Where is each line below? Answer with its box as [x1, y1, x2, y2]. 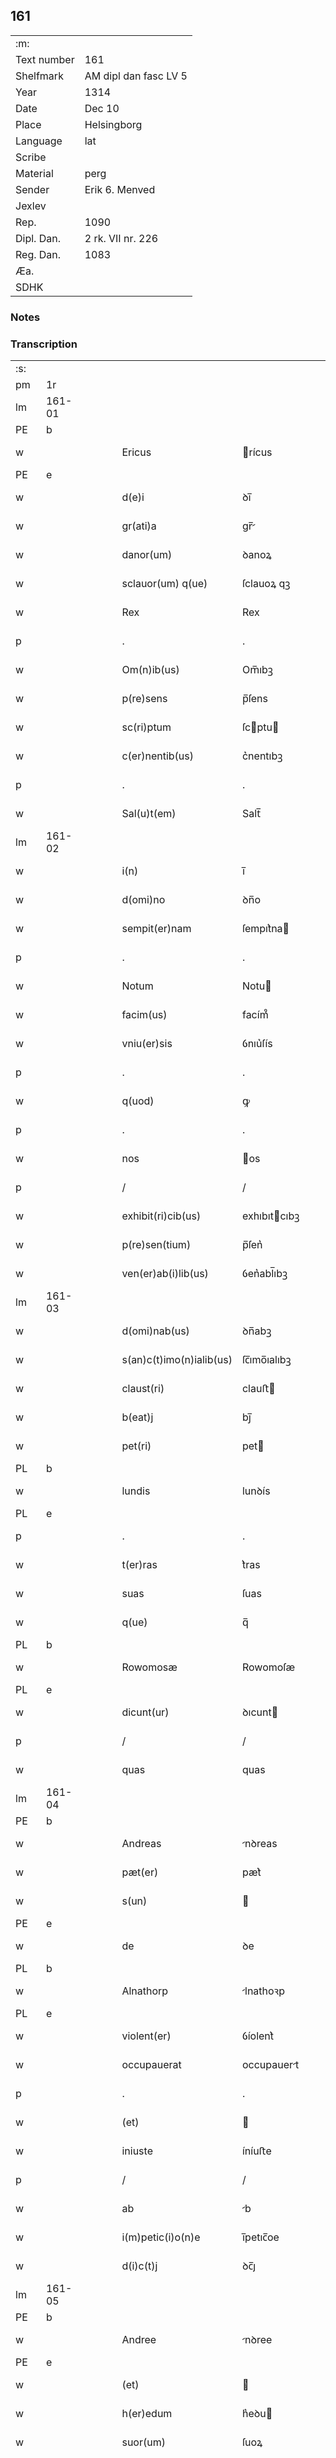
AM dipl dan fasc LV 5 [84, 69, 188, 83]
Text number [15, 52, 75, 66]
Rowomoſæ [241, 1660, 296, 1674]
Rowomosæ [121, 1660, 178, 1674]
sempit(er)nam [121, 922, 192, 936]
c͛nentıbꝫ [241, 749, 283, 763]
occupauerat [121, 2058, 182, 2072]
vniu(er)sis [121, 1037, 173, 1051]
